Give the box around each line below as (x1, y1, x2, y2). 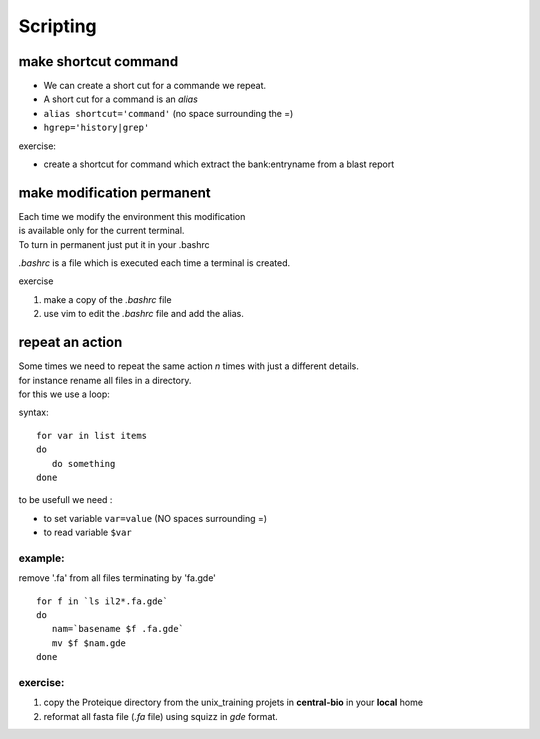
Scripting (18, 15, 97, 37)
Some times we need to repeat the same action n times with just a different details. (18, 360, 360, 372)
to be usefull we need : (18, 494, 113, 506)
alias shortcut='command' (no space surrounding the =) (43, 107, 294, 119)
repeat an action (18, 334, 123, 351)
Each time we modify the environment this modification (18, 210, 246, 222)
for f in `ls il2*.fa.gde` (36, 595, 169, 607)
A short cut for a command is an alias (43, 93, 199, 105)
